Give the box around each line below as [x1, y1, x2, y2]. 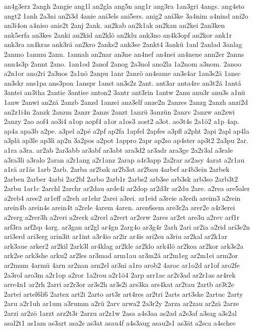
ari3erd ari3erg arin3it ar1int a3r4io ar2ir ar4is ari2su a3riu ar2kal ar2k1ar [4, 231, 228, 241]
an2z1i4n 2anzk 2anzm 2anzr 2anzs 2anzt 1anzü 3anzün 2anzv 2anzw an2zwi [4, 106, 235, 117]
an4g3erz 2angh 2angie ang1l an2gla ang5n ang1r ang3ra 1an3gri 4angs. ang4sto [4, 1, 245, 11]
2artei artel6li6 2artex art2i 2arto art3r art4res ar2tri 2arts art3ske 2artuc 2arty [4, 288, 243, 299]
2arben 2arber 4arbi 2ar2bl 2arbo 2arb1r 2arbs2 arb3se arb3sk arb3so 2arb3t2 [4, 173, 238, 184]
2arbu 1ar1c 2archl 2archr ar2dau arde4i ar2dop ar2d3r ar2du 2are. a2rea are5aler [4, 183, 250, 193]
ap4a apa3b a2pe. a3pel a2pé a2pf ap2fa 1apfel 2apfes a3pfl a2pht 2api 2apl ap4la [4, 125, 250, 136]
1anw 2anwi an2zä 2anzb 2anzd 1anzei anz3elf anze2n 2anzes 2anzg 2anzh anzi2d [4, 96, 248, 107]
